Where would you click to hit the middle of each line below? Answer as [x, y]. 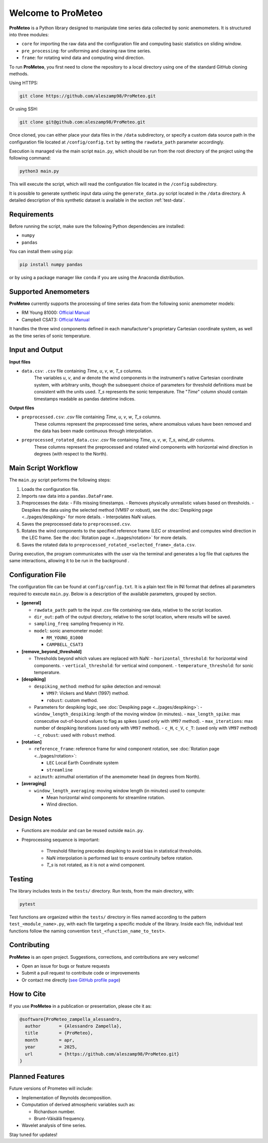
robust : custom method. [72, 700]
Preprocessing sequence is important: [61, 839]
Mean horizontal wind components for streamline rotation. [106, 798]
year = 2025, [51, 1047]
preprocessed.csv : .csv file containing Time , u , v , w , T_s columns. [91, 417]
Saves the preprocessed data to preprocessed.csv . [76, 524]
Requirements [32, 214]
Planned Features [37, 1077]
